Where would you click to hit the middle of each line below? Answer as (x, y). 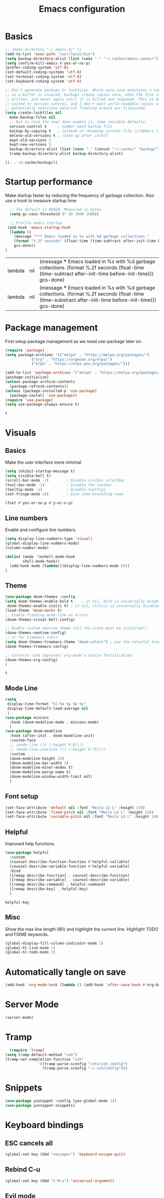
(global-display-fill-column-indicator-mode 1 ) (54, 943)
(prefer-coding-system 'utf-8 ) (37, 68)
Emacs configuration (82, 9)
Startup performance (49, 182)
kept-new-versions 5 (30, 145)
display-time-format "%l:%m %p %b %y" (47, 704)
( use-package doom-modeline (34, 731)
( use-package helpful (27, 853)
